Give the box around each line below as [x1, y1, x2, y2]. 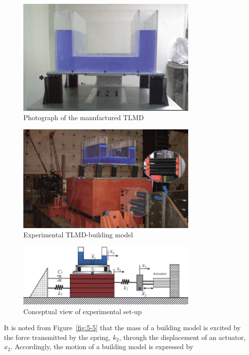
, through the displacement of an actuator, [119, 332, 246, 342]
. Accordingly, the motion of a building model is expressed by [10, 341, 194, 352]
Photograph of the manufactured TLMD [23, 112, 144, 123]
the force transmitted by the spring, [4, 332, 111, 342]
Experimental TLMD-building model [23, 230, 133, 240]
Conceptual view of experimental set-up [23, 306, 142, 316]
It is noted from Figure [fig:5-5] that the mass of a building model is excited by [4, 322, 241, 333]
